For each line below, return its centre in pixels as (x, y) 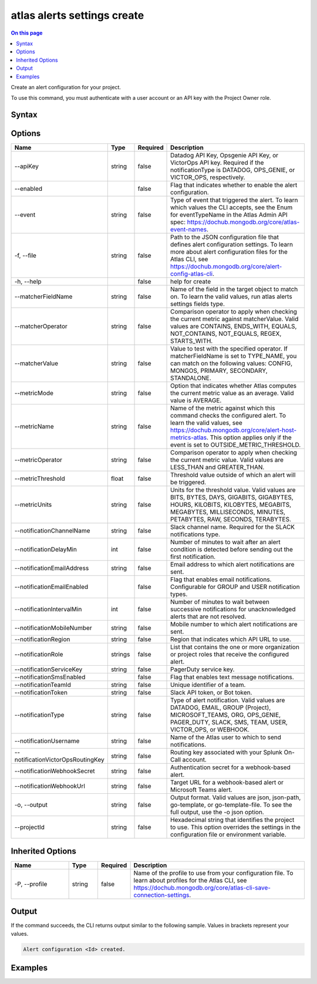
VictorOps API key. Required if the (217, 163)
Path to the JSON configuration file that (225, 237)
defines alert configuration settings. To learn (232, 245)
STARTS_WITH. (192, 341)
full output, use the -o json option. (217, 812)
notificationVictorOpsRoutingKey (60, 760)
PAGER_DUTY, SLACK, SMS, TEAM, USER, (229, 722)
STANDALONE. (191, 378)
